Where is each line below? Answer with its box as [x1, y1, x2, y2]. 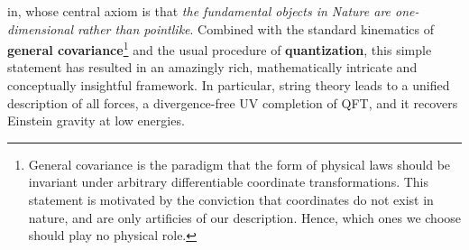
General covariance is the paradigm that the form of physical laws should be [28, 154, 451, 173]
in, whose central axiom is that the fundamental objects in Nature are [7, 2, 391, 20]
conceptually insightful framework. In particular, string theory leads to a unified [7, 76, 450, 95]
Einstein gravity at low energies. [7, 111, 185, 130]
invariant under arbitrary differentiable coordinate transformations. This [28, 172, 429, 191]
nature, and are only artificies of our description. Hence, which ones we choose [28, 208, 462, 227]
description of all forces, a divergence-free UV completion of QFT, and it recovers [7, 93, 458, 112]
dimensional [7, 19, 73, 38]
